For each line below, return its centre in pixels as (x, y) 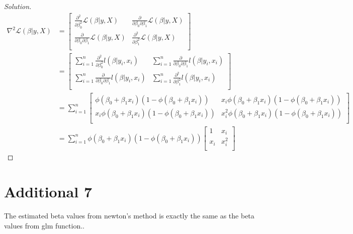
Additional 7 (48, 192)
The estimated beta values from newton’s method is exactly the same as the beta (129, 216)
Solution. (18, 6)
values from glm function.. (44, 225)
